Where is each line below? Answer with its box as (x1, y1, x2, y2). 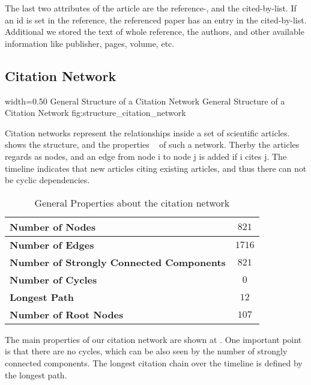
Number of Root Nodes (10, 307, 124, 321)
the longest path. (5, 368, 67, 381)
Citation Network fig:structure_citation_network (5, 106, 186, 119)
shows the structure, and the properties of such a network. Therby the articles (5, 138, 300, 151)
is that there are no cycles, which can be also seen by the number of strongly (5, 345, 288, 357)
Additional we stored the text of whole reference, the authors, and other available (5, 25, 304, 38)
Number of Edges (10, 237, 94, 252)
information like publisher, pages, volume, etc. (5, 37, 175, 49)
